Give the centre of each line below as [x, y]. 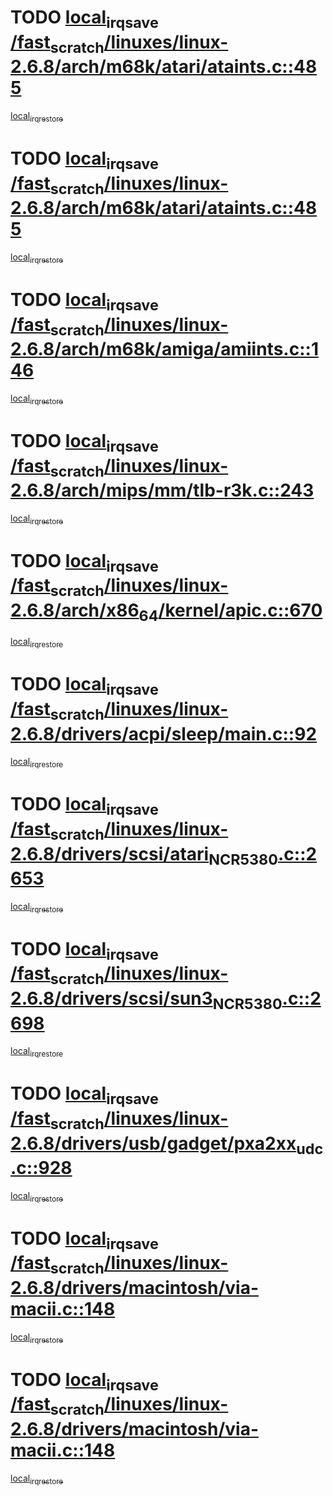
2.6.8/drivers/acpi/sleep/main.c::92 [164, 733]
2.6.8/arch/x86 [75, 610]
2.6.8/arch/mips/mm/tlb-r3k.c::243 [162, 490]
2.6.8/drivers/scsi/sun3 [111, 998]
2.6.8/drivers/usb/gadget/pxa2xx [153, 1143]
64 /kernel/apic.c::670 [230, 612]
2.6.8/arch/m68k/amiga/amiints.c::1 [164, 349]
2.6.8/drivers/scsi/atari [110, 853]
